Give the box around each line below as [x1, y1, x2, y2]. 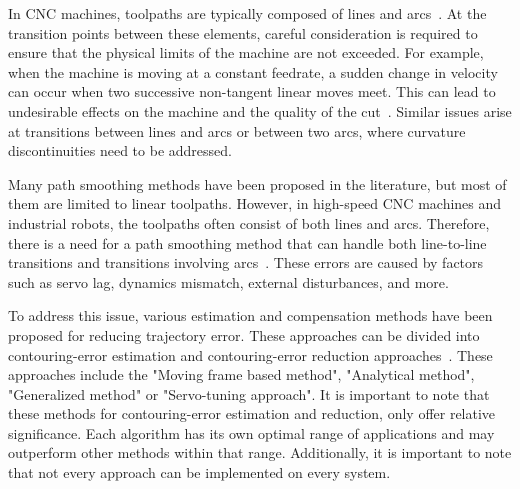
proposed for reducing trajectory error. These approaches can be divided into [8, 324, 480, 345]
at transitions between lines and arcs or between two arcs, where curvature [8, 120, 466, 141]
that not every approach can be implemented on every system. [8, 462, 391, 483]
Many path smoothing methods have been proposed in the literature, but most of [8, 173, 507, 194]
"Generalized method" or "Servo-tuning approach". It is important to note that [8, 383, 490, 404]
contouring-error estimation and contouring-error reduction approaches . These [8, 344, 493, 365]
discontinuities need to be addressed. [8, 140, 232, 161]
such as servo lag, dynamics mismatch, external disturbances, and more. [8, 271, 449, 292]
